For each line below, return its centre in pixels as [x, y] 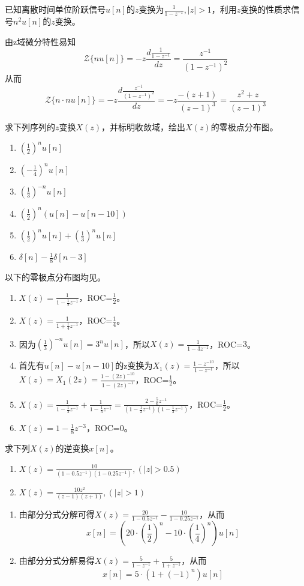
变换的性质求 [266, 9]
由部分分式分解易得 [57, 560]
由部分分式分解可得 [57, 514]
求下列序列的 [30, 127]
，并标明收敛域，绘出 [144, 127]
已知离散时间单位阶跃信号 [55, 9]
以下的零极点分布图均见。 [55, 277]
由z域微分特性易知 [40, 41]
